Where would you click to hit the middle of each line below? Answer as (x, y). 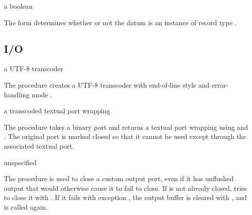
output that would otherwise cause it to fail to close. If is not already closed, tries (126, 188)
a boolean (18, 6)
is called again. (26, 207)
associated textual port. (39, 146)
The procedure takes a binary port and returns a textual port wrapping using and (126, 127)
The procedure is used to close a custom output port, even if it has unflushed (119, 178)
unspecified (20, 162)
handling (17, 94)
